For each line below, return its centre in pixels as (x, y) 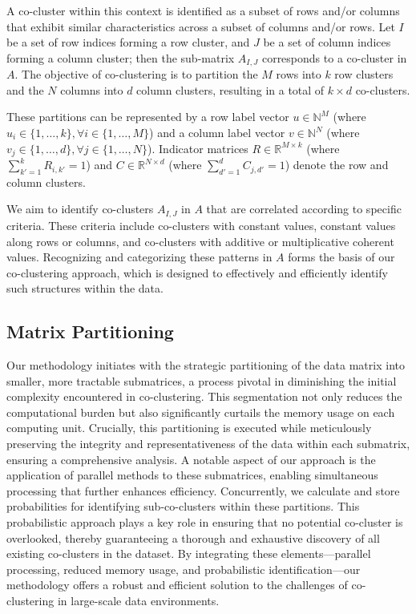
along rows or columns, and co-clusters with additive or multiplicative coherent (200, 241)
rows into (299, 74)
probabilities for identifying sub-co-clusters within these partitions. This (183, 506)
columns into (92, 89)
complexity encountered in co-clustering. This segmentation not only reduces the (204, 396)
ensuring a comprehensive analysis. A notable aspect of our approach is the (191, 459)
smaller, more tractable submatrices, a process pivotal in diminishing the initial (202, 380)
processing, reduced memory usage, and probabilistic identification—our (184, 569)
